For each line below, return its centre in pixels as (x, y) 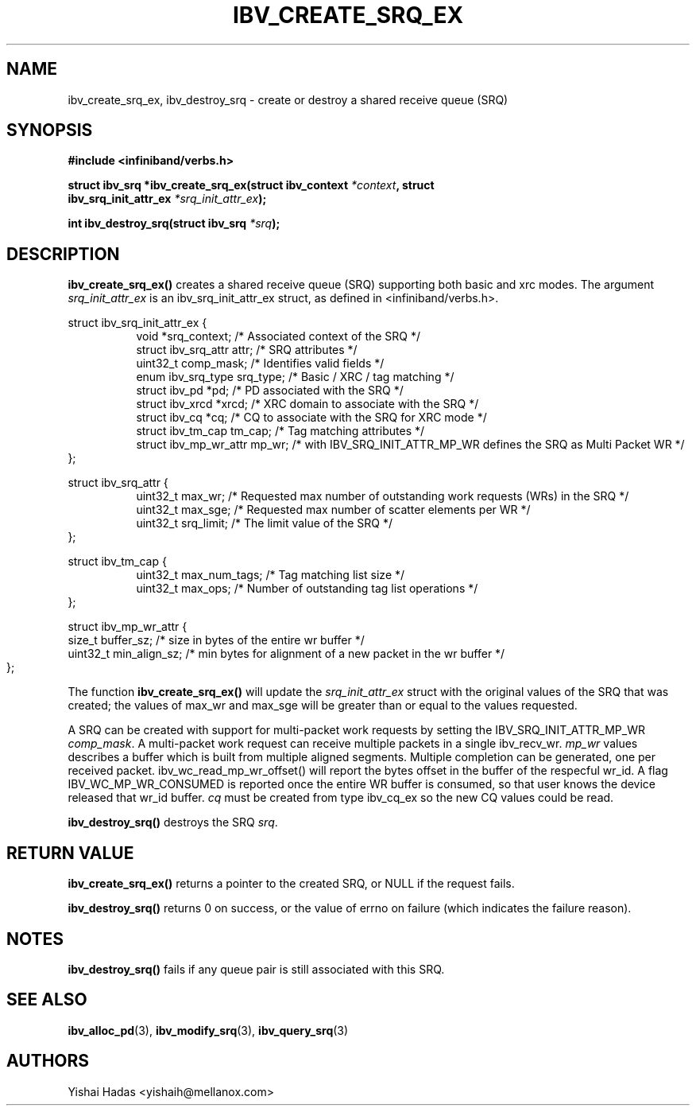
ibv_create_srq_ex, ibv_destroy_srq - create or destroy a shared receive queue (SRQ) (288, 99)
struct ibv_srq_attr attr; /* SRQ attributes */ (247, 350)
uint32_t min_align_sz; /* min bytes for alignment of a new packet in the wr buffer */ (286, 654)
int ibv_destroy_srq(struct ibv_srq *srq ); (174, 224)
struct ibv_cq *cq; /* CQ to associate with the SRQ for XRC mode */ (311, 418)
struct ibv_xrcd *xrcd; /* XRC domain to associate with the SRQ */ (307, 404)
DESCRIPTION (63, 254)
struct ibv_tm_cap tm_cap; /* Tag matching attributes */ (280, 431)
